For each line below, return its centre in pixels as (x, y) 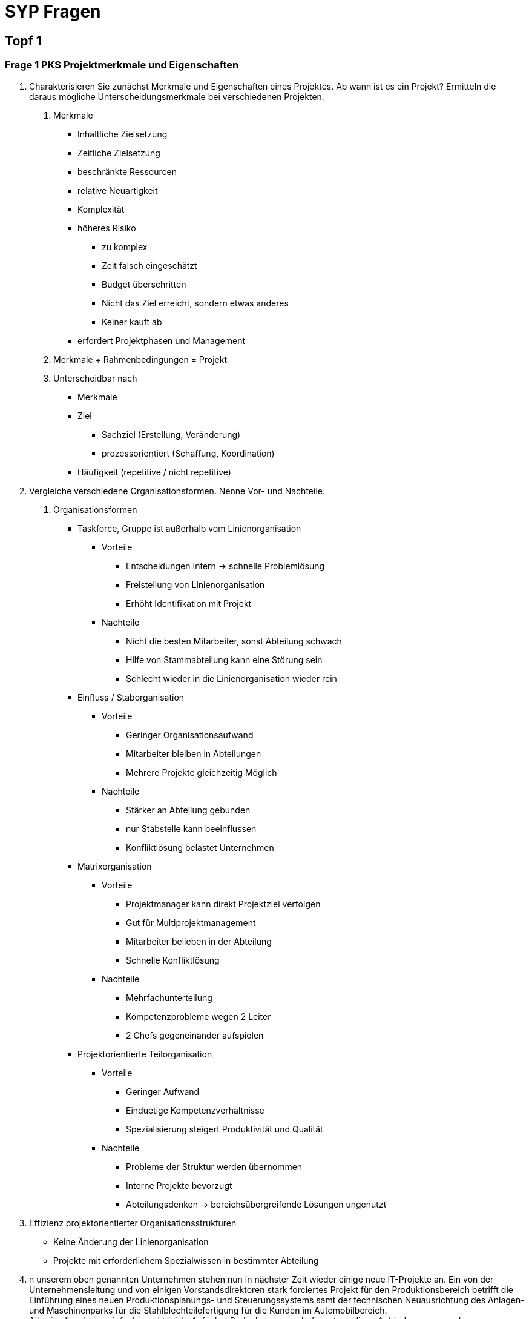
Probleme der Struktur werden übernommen (214, 1166)
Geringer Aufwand (163, 1091)
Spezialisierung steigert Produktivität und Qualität (225, 1129)
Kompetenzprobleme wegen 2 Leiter (199, 1016)
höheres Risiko (107, 228)
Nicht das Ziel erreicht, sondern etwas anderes (195, 303)
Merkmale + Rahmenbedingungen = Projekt (140, 359)
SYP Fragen (53, 12)
